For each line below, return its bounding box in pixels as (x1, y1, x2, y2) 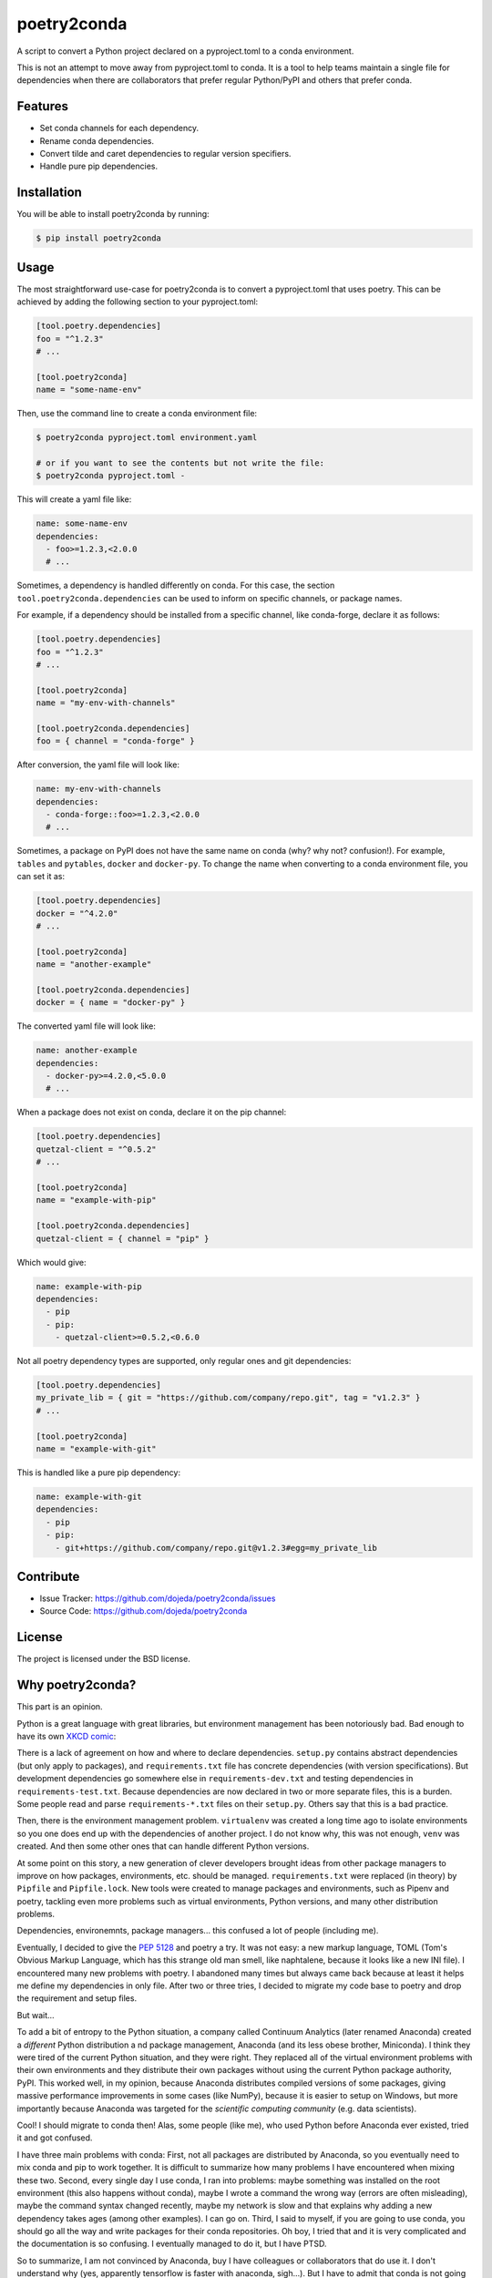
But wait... (16, 2009, 55, 2020)
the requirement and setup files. (16, 1993, 137, 2004)
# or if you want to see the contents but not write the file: (36, 457, 325, 468)
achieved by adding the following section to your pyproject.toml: (16, 296, 259, 307)
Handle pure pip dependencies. (39, 160, 159, 172)
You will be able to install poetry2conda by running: (16, 209, 210, 220)
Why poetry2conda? (16, 1678, 137, 1693)
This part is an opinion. (16, 1701, 104, 1712)
